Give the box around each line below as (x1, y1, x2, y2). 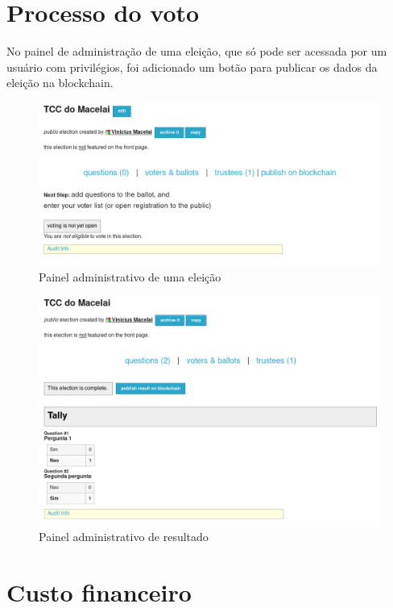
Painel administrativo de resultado (39, 527, 209, 544)
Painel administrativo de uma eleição (39, 268, 221, 285)
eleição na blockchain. (6, 74, 114, 91)
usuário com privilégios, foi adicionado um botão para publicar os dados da (6, 58, 378, 75)
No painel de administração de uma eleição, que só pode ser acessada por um (6, 43, 387, 60)
